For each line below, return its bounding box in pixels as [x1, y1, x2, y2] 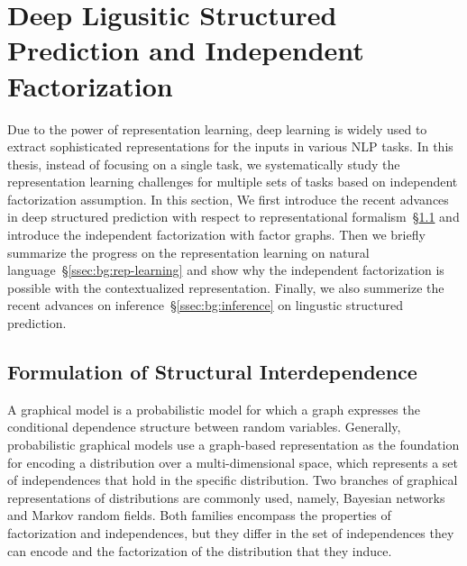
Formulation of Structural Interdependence [7, 358, 417, 386]
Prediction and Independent [7, 32, 364, 68]
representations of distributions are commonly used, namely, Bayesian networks [7, 488, 445, 507]
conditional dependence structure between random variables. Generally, [7, 417, 401, 436]
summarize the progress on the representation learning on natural [7, 242, 370, 261]
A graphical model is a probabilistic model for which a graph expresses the [7, 399, 420, 418]
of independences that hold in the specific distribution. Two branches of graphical [7, 470, 458, 489]
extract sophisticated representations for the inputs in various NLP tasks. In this [7, 137, 453, 156]
